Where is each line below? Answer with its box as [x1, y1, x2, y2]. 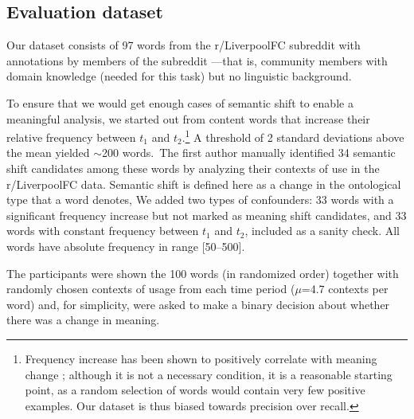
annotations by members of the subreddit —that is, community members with [6, 52, 388, 69]
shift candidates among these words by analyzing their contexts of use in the [6, 160, 380, 177]
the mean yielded [6, 144, 90, 161]
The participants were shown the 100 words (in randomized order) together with [6, 264, 399, 281]
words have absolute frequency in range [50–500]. [6, 237, 245, 254]
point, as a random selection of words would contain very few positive [25, 382, 365, 398]
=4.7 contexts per [301, 280, 389, 297]
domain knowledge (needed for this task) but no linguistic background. [6, 68, 352, 84]
